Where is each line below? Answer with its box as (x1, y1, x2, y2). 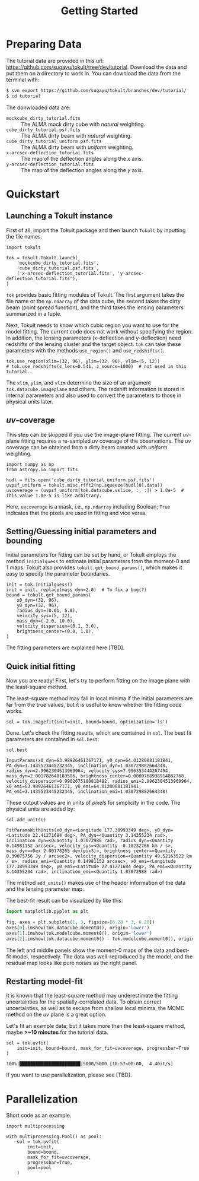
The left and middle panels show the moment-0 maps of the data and (6, 947, 175, 954)
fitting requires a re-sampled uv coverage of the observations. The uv (21, 437, 191, 445)
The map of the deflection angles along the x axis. (21, 155, 143, 162)
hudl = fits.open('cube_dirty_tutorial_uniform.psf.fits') (6, 477, 155, 483)
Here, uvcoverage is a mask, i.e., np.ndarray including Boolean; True (6, 503, 171, 510)
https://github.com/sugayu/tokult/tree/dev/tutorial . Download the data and (6, 64, 187, 71)
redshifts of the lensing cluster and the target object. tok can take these (6, 340, 181, 348)
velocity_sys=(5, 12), (17, 613, 73, 619)
